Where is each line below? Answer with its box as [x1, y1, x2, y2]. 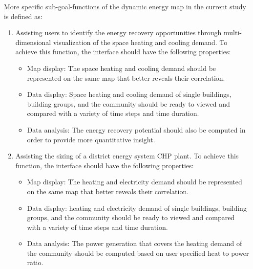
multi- [223, 27, 242, 38]
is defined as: [4, 11, 42, 21]
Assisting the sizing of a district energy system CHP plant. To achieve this [15, 151, 239, 161]
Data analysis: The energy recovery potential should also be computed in [27, 124, 246, 134]
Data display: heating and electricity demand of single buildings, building [27, 202, 247, 213]
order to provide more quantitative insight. [27, 134, 155, 144]
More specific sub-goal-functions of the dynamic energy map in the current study [4, 1, 246, 11]
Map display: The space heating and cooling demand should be [27, 63, 216, 73]
